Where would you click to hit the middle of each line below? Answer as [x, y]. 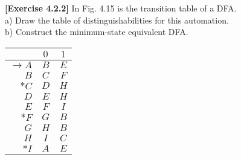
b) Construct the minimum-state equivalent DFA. [97, 32]
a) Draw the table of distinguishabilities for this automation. [117, 20]
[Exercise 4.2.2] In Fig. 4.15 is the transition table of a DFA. [121, 8]
